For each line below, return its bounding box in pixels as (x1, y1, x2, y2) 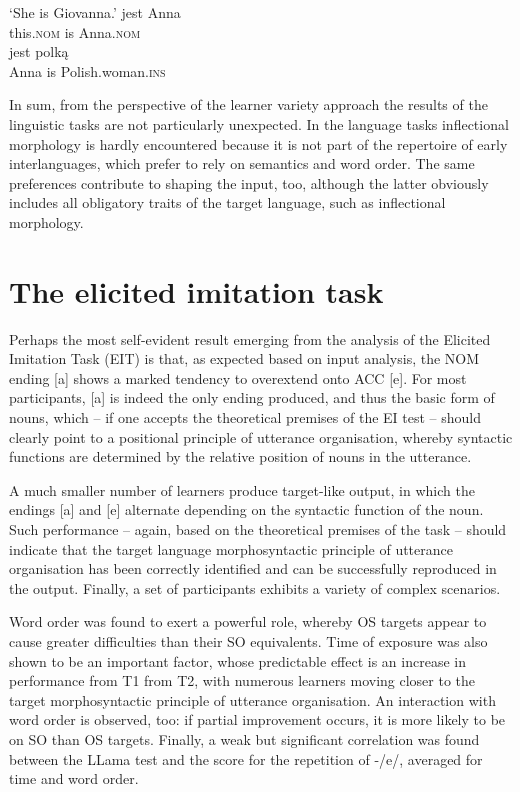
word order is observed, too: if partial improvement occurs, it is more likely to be (9, 709, 506, 730)
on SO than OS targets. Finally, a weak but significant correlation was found (9, 728, 480, 749)
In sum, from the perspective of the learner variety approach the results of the (9, 94, 488, 115)
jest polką (9, 41, 69, 62)
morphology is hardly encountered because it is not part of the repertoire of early (9, 133, 508, 154)
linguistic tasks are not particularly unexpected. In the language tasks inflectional (9, 113, 509, 134)
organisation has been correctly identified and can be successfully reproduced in (9, 558, 497, 579)
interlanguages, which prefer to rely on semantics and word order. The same (9, 153, 475, 174)
